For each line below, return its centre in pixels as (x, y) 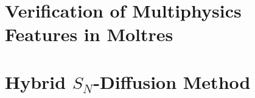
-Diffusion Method (172, 81)
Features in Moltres (89, 34)
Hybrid (36, 81)
